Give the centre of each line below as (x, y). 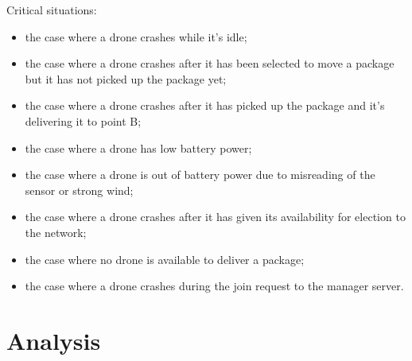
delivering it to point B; (83, 120)
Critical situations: (52, 10)
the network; (56, 232)
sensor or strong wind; (79, 190)
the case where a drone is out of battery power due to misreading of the (200, 175)
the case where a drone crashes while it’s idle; (136, 36)
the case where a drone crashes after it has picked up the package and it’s (205, 105)
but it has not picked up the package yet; (126, 78)
